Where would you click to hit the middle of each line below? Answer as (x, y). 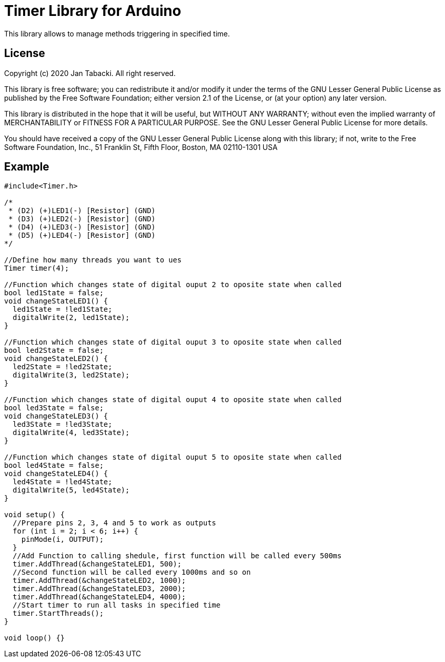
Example (27, 167)
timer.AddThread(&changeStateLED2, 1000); (99, 581)
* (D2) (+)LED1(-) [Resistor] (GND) (82, 211)
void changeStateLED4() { (56, 474)
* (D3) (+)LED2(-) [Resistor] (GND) (82, 219)
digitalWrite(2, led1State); (71, 318)
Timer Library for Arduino (93, 11)
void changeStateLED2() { (56, 359)
